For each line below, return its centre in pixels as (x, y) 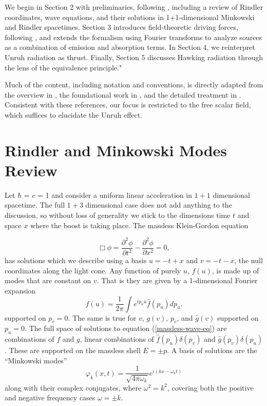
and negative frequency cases (50, 398)
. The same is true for (102, 317)
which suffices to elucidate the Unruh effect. (74, 114)
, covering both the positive (210, 387)
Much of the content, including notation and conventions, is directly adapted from (134, 85)
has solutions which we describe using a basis (76, 260)
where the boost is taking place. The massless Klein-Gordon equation (139, 225)
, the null (249, 260)
